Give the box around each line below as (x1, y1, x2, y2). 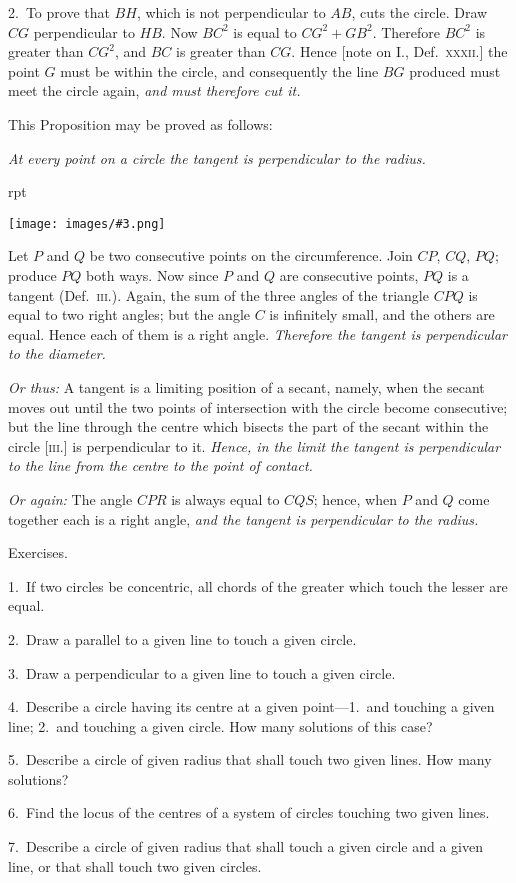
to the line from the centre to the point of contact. (8, 455, 313, 476)
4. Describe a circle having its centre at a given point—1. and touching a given (8, 696, 495, 717)
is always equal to (171, 488, 280, 509)
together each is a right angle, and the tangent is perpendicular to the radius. (8, 508, 479, 529)
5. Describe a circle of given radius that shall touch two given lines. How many (8, 749, 492, 770)
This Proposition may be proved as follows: (8, 113, 273, 134)
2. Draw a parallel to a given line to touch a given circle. (8, 628, 357, 649)
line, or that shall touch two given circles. (8, 855, 262, 876)
